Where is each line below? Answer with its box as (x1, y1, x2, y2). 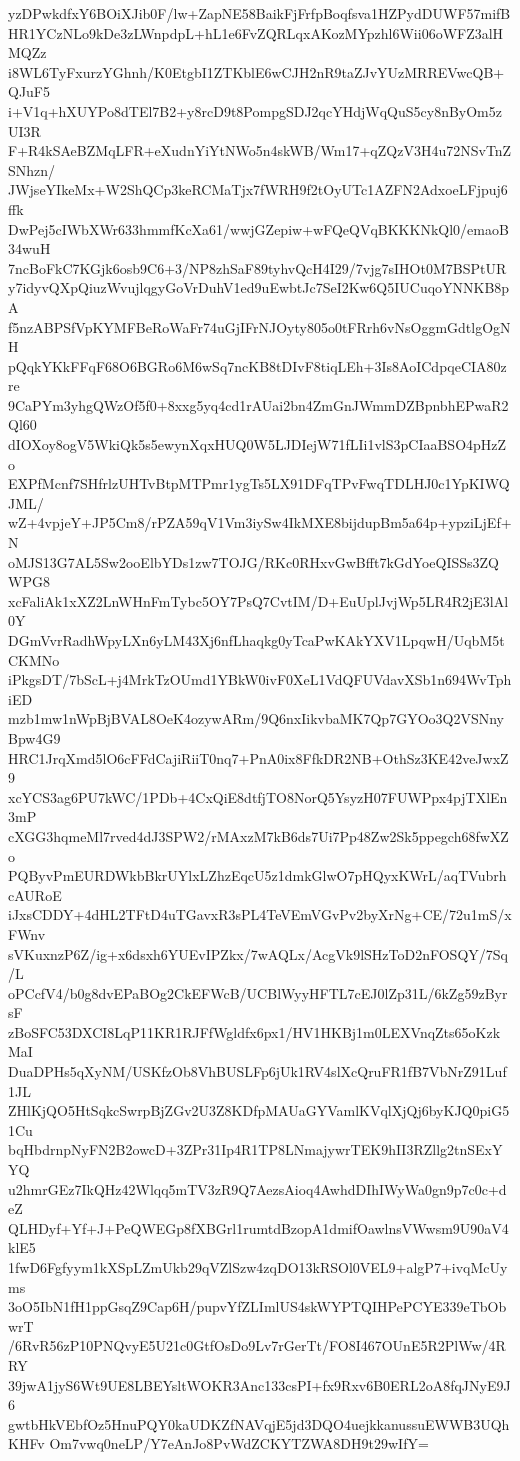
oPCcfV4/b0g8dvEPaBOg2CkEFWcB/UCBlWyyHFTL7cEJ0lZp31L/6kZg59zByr (8, 982, 508, 1003)
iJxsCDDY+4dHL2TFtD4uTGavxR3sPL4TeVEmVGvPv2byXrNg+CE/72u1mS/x (8, 904, 512, 925)
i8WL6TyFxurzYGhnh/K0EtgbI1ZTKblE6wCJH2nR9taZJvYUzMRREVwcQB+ (8, 61, 505, 82)
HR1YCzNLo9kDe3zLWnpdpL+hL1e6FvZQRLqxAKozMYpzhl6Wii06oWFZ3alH (8, 22, 504, 43)
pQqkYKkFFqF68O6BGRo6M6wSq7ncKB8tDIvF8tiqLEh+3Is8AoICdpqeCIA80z (8, 355, 507, 376)
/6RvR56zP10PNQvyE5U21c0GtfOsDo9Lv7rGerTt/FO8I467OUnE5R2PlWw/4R (8, 1335, 506, 1356)
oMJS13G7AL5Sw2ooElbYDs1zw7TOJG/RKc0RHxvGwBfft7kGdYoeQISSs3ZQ (8, 551, 499, 572)
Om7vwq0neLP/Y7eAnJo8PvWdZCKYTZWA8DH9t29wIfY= (49, 1433, 429, 1454)
